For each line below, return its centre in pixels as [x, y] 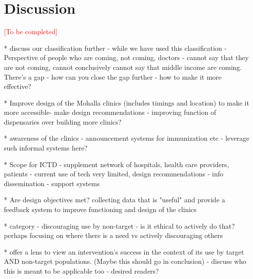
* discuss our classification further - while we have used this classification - [115, 48]
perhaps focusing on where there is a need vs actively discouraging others [114, 235]
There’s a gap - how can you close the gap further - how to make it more [113, 76]
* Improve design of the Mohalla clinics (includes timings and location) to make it [127, 102]
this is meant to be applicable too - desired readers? [81, 271]
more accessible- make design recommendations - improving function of [110, 112]
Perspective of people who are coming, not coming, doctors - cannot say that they [126, 57]
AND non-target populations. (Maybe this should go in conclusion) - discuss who [125, 261]
